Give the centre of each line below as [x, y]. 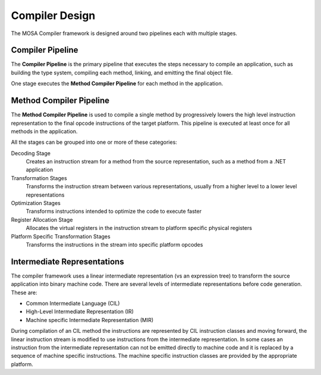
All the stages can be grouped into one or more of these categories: [94, 142]
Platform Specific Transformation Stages [61, 236]
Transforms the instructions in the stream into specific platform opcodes [114, 245]
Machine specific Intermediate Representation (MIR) [90, 320]
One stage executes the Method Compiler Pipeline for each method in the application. [117, 84]
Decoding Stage [31, 153]
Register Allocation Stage [42, 219]
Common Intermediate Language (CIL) [73, 304]
